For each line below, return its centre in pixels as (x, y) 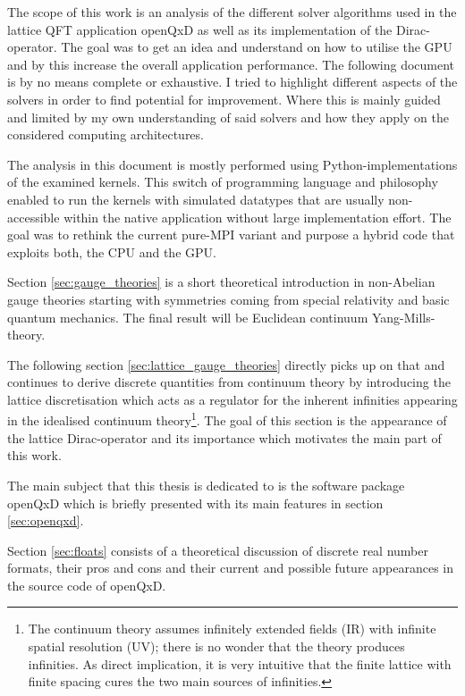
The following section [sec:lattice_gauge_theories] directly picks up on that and (226, 364)
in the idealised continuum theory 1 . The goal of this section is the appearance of (227, 419)
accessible (34, 217)
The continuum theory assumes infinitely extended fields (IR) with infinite (232, 629)
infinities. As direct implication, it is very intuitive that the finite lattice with (240, 663)
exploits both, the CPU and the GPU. (112, 252)
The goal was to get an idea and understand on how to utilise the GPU (257, 47)
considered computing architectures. (106, 134)
